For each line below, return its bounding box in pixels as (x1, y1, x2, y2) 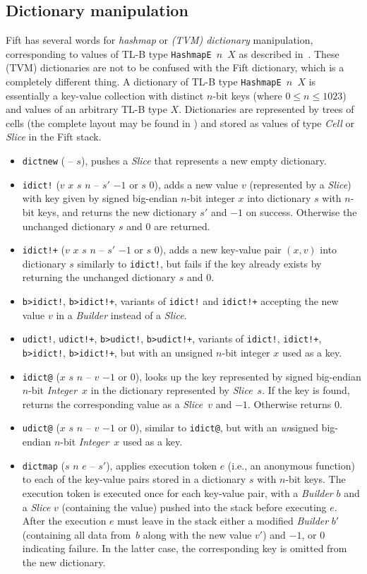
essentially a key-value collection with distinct (6, 88, 204, 102)
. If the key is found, (262, 383, 350, 397)
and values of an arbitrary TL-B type (6, 102, 167, 116)
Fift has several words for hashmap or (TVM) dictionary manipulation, (6, 32, 313, 47)
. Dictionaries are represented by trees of (179, 102, 354, 116)
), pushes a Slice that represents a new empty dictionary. (80, 153, 327, 168)
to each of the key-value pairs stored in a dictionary (22, 472, 246, 486)
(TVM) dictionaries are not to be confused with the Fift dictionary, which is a (6, 60, 344, 75)
